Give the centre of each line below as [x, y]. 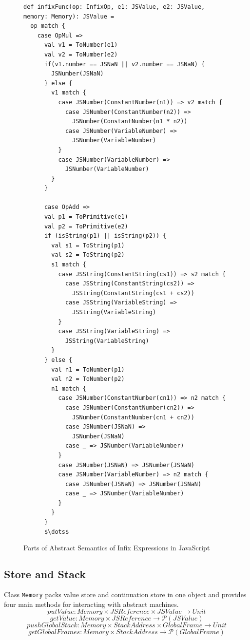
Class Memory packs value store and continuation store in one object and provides [125, 594]
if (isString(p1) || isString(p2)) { [105, 236]
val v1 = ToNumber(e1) [81, 45]
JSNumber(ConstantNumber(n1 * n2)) [130, 122]
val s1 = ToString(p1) [88, 245]
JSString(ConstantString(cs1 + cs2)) [133, 293]
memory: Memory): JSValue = [69, 16]
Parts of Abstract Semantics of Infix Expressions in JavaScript [117, 548]
